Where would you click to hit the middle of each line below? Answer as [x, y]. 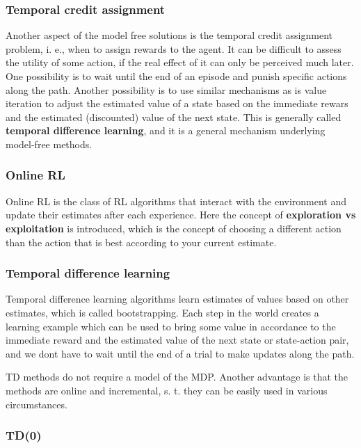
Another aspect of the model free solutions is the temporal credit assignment [169, 35]
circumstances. [37, 404]
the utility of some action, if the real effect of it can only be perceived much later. [180, 62]
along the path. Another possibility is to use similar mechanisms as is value [166, 89]
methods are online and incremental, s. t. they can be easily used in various [167, 390]
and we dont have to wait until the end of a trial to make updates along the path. [180, 353]
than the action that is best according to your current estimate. [141, 242]
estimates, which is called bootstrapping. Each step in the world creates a [162, 312]
